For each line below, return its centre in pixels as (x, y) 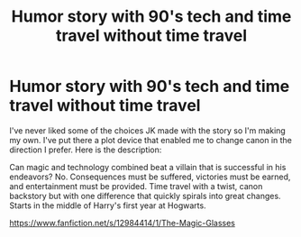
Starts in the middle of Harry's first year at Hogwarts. (108, 205)
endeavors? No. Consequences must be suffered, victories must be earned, (150, 177)
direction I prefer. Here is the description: (86, 150)
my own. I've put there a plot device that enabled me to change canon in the (151, 140)
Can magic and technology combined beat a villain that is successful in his (148, 167)
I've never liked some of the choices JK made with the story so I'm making (147, 130)
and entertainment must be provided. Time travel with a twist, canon (136, 186)
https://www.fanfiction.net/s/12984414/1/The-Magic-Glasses (123, 223)
